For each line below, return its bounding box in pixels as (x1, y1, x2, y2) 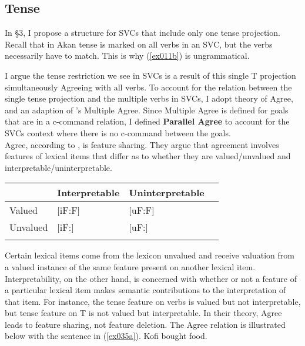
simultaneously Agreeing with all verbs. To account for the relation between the (5, 80, 292, 93)
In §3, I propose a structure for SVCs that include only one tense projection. (5, 26, 280, 39)
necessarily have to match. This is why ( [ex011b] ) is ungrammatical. (5, 49, 250, 62)
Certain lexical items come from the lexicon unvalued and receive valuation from (5, 249, 294, 261)
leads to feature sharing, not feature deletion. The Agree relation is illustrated (5, 318, 286, 330)
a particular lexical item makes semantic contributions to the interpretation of (5, 284, 286, 296)
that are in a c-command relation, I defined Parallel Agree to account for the (5, 115, 290, 127)
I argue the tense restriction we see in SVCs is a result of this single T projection (5, 69, 296, 81)
